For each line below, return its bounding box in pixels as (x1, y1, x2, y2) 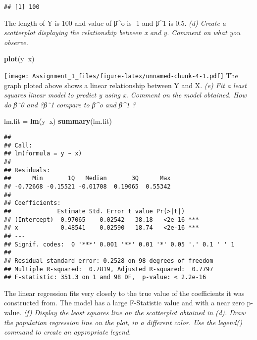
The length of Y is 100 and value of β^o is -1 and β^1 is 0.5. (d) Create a (4, 17, 226, 28)
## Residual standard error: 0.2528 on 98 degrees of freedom (4, 257, 213, 264)
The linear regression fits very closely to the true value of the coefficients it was (4, 288, 245, 298)
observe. (4, 37, 28, 47)
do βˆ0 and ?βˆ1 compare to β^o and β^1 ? (4, 99, 136, 109)
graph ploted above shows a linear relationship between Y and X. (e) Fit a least (4, 80, 247, 90)
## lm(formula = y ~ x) (4, 150, 82, 157)
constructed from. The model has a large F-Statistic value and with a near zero (4, 297, 245, 308)
